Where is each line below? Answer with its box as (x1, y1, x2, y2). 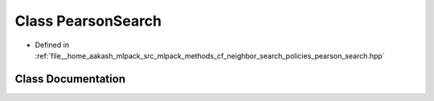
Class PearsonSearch (14, 12, 162, 30)
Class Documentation (14, 72, 126, 86)
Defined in (35, 40, 70, 50)
